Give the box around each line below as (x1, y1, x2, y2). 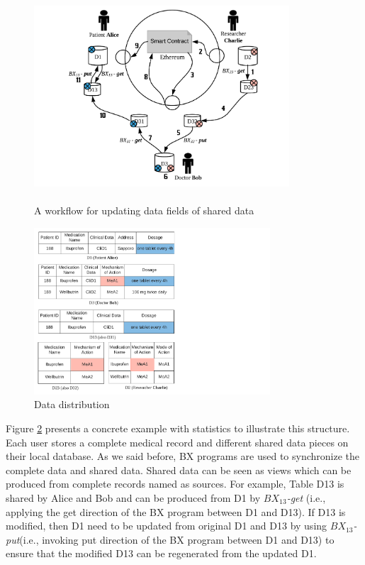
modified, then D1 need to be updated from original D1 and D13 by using (6, 518, 327, 533)
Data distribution (34, 397, 110, 412)
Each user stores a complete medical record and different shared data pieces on (6, 434, 349, 449)
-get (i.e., (286, 490, 326, 505)
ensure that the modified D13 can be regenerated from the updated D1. (6, 546, 317, 561)
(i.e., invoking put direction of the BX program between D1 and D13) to (19, 532, 335, 547)
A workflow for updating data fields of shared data (34, 202, 254, 217)
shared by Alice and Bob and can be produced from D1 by (6, 490, 261, 505)
